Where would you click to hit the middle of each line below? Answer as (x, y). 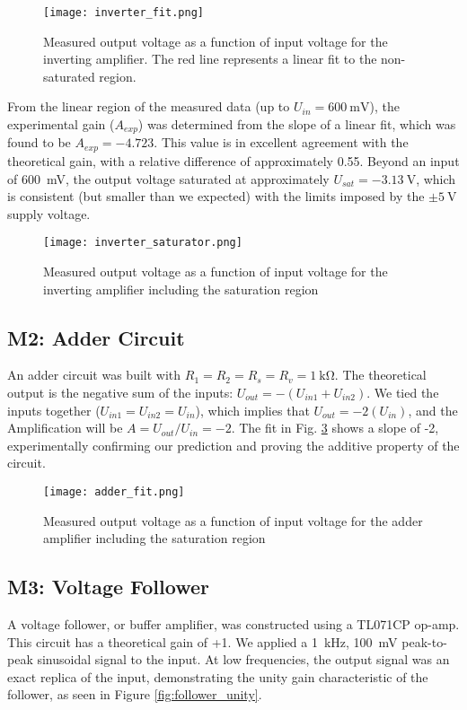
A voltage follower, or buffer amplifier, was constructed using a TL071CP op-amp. (233, 623)
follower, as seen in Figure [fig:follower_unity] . (135, 694)
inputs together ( (54, 410)
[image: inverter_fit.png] (123, 13)
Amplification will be (65, 428)
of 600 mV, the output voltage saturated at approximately (168, 178)
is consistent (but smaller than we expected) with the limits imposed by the (216, 196)
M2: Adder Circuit (96, 337)
